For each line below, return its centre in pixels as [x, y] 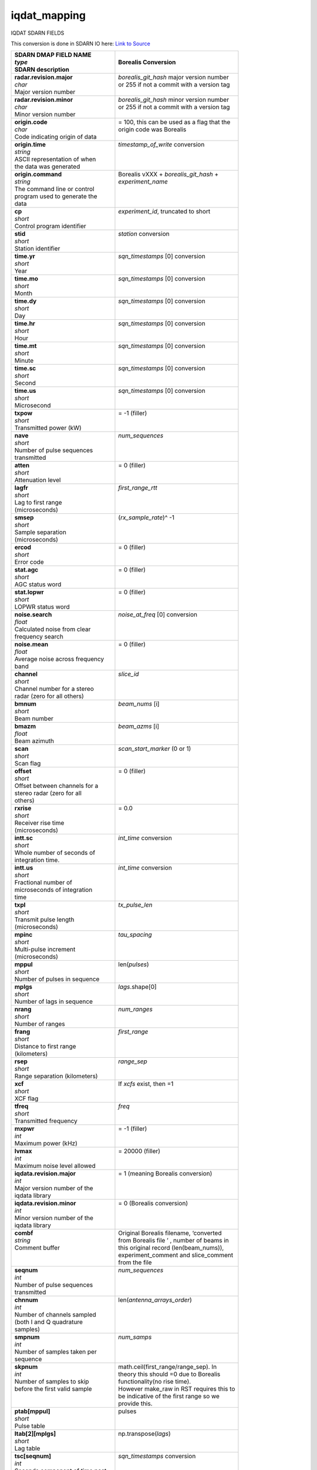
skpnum [26, 1367]
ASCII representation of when [55, 159]
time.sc [25, 369]
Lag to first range [38, 503]
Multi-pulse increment [45, 950]
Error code [29, 562]
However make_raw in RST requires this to [177, 1389]
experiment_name [143, 182]
